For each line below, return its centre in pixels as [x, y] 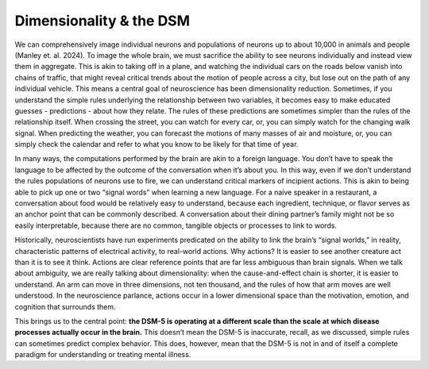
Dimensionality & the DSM [102, 21]
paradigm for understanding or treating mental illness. [103, 355]
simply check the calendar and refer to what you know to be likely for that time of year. [157, 144]
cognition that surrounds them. [65, 306]
